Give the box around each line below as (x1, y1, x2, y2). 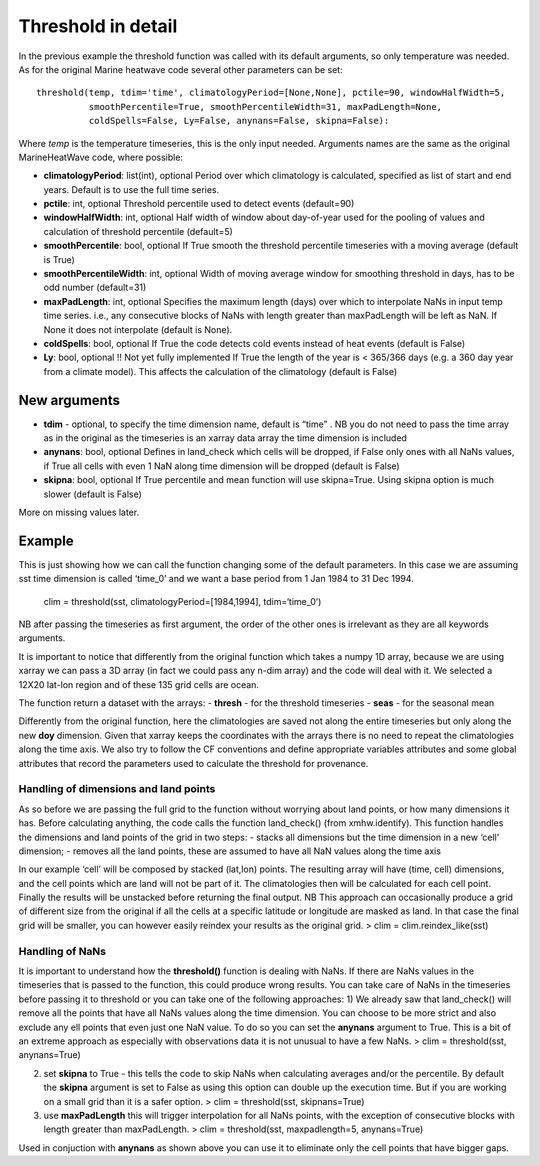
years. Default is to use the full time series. (43, 183, 220, 195)
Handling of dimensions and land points (18, 782, 216, 796)
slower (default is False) (43, 488, 142, 500)
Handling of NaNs (18, 944, 107, 958)
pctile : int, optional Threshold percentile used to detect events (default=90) (43, 198, 355, 210)
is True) (43, 253, 75, 265)
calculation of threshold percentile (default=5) (43, 225, 234, 237)
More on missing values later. (18, 506, 140, 518)
